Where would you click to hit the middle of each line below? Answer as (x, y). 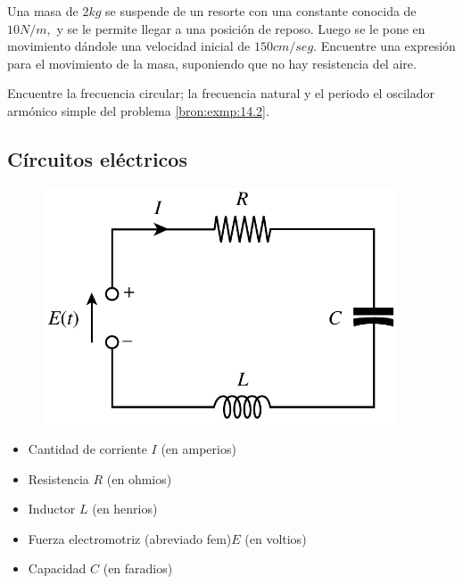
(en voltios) (276, 538)
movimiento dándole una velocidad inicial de (129, 46)
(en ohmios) (139, 478)
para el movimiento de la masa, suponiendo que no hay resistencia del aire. (212, 63)
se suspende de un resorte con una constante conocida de (261, 11)
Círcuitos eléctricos (97, 158)
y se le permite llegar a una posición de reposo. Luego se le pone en (241, 28)
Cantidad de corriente (87, 448)
